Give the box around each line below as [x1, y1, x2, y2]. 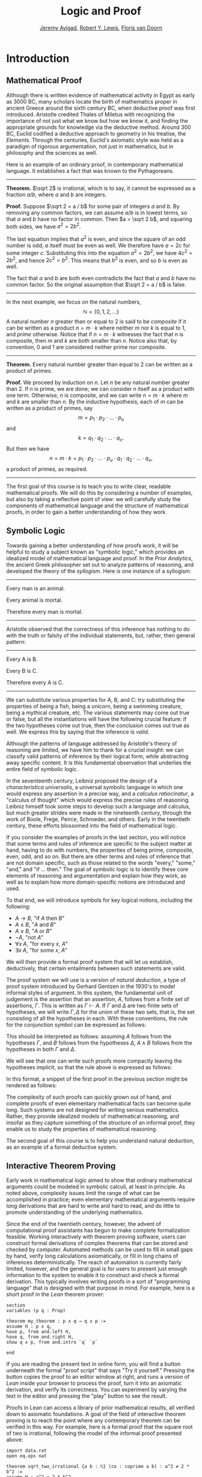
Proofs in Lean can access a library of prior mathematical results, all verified [6, 1404, 195, 1411]
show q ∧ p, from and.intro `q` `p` [6, 1339, 98, 1346]
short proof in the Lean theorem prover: [6, 1291, 105, 1298]
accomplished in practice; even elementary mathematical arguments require [6, 1196, 195, 1203]
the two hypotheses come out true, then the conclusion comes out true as [6, 722, 190, 729]
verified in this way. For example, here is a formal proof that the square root [6, 1423, 193, 1431]
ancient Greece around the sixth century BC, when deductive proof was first [6, 104, 195, 111]
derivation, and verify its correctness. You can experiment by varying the [6, 1386, 187, 1393]
